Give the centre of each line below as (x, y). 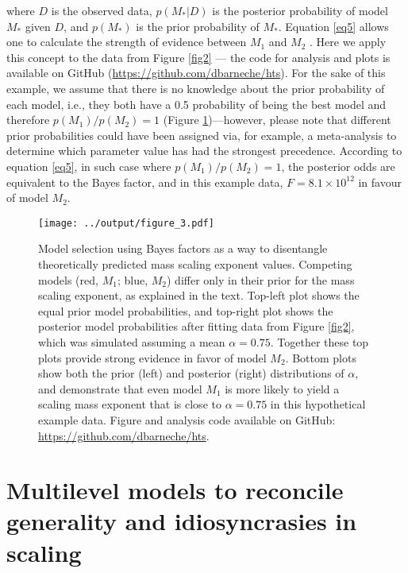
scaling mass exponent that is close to (130, 404)
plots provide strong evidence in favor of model (152, 357)
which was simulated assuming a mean (132, 341)
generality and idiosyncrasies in (182, 521)
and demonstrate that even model (120, 388)
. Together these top (319, 341)
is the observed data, (102, 10)
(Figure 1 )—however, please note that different (277, 120)
